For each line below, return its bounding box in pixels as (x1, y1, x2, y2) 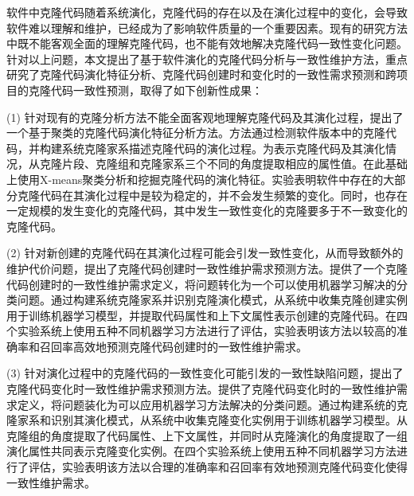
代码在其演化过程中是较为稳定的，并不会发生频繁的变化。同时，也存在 (39, 186, 408, 203)
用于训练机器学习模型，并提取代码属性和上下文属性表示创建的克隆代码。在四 (6, 307, 408, 323)
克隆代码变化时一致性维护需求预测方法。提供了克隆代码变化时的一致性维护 (6, 381, 396, 397)
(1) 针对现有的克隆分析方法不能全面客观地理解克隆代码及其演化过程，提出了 (6, 108, 404, 125)
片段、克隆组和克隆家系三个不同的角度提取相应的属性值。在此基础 (61, 155, 408, 172)
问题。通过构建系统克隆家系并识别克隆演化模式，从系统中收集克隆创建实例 (17, 291, 408, 308)
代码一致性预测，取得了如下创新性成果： (50, 81, 263, 98)
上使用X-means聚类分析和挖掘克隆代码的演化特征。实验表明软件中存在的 (6, 170, 384, 187)
